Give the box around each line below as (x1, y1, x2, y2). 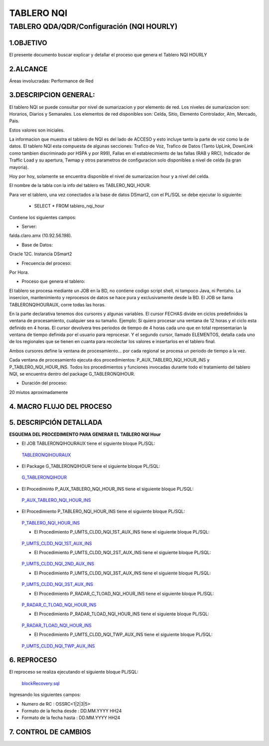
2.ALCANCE (9, 65, 48, 73)
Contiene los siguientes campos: (9, 214, 77, 220)
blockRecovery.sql (21, 680, 60, 686)
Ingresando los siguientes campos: (9, 692, 81, 698)
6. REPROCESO (9, 656, 57, 664)
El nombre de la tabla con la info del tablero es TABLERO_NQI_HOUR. (9, 183, 151, 188)
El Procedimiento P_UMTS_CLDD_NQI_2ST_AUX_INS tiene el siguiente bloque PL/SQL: (34, 550, 211, 556)
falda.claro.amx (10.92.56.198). (9, 232, 72, 239)
